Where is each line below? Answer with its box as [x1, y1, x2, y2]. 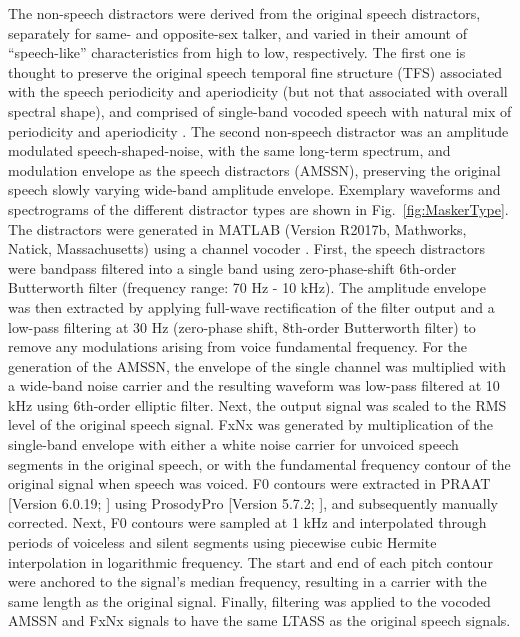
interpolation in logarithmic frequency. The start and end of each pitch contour [8, 551, 493, 572]
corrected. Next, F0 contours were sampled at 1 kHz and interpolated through [8, 512, 487, 533]
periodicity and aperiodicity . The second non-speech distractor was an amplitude [8, 120, 509, 141]
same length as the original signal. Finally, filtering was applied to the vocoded [8, 590, 491, 611]
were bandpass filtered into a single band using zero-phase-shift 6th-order [8, 257, 457, 278]
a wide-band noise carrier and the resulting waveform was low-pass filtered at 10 [8, 375, 500, 396]
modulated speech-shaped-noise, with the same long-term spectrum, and [8, 140, 451, 161]
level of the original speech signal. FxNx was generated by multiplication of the [8, 414, 494, 435]
